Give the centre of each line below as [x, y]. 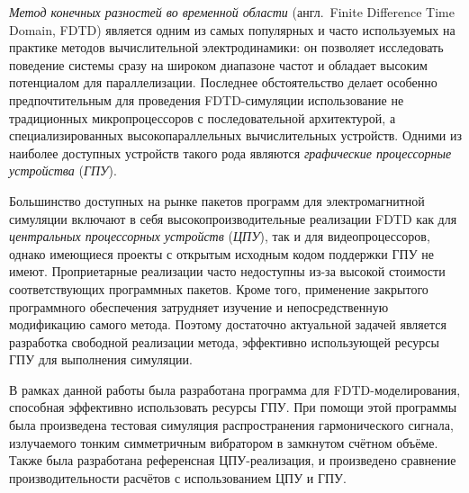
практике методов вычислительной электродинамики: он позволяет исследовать [226, 47]
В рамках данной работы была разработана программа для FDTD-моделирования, [235, 389]
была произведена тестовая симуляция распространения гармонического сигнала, [231, 425]
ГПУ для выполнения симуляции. [101, 359]
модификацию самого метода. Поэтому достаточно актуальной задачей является [228, 324]
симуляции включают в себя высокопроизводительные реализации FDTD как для [233, 218]
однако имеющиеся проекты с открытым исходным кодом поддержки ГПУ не [221, 253]
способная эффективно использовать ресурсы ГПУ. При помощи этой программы [233, 407]
